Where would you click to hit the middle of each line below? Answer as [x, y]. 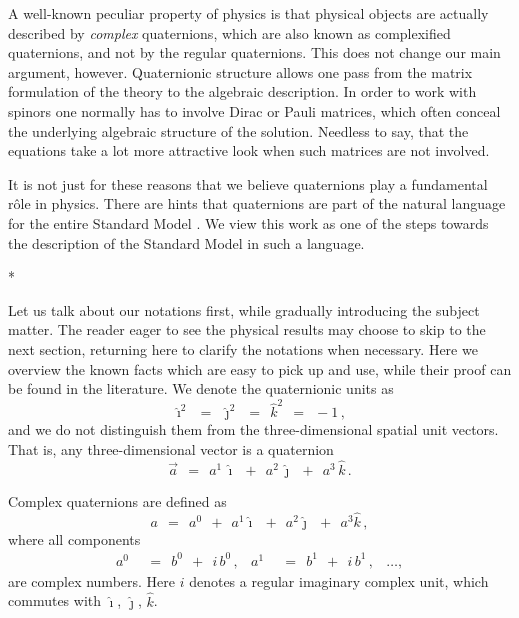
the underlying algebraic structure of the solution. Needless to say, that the [238, 130]
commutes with [55, 600]
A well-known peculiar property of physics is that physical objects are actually [248, 13]
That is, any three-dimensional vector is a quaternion [171, 449]
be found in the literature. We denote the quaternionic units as [201, 388]
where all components [74, 538]
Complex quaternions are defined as [117, 500]
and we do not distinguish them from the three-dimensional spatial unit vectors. [253, 429]
